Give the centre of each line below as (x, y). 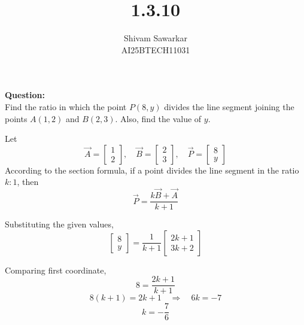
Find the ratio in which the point (66, 106)
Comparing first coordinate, (56, 270)
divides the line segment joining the (229, 106)
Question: (25, 95)
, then (28, 182)
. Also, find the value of (158, 118)
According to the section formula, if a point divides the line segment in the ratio (152, 170)
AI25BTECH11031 (156, 49)
